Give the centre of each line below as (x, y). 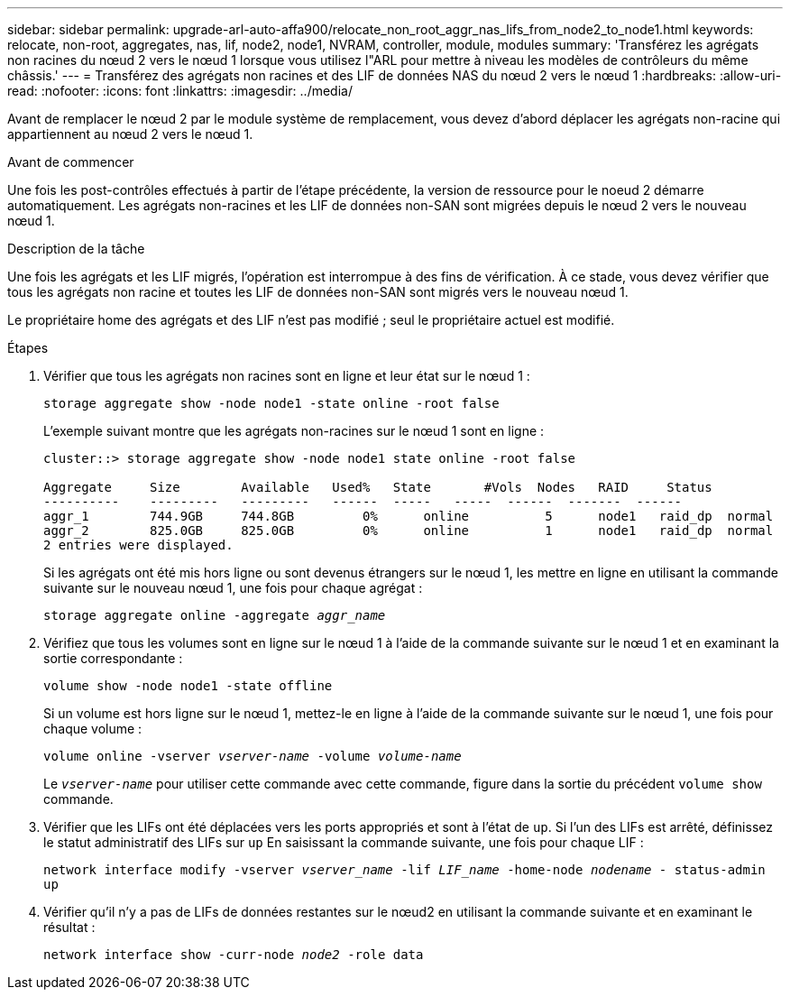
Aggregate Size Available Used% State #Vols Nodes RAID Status (378, 487)
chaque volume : (93, 729)
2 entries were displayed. (138, 545)
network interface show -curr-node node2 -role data (234, 955)
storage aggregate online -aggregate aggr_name (215, 615)
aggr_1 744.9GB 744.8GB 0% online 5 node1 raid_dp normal (409, 516)
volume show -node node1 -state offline (188, 686)
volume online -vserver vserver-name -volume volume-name (253, 756)
